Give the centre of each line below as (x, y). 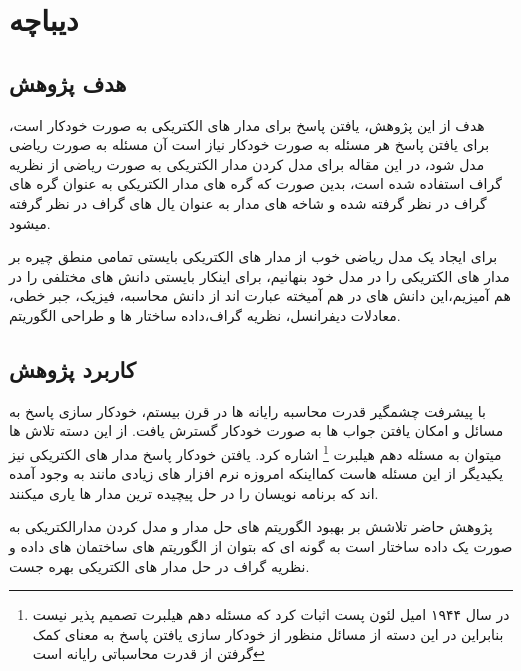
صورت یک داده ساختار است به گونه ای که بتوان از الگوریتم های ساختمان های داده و (261, 545)
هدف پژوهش (68, 82)
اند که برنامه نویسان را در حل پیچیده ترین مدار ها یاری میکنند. (194, 492)
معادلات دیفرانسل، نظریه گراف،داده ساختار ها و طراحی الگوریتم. (205, 314)
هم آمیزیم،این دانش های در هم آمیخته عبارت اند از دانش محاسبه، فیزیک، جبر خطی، (260, 295)
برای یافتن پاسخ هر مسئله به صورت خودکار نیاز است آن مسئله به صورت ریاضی (249, 144)
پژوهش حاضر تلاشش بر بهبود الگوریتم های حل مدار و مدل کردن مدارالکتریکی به (251, 526)
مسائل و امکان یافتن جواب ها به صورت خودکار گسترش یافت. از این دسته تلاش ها (256, 430)
